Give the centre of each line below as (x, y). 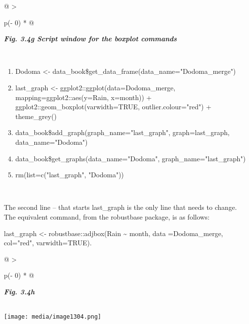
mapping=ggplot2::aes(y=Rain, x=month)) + (83, 97)
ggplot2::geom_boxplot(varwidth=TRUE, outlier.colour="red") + (113, 107)
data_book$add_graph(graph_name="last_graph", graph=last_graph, (122, 132)
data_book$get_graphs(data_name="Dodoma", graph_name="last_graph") (130, 158)
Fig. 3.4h (19, 291)
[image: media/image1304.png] (53, 317)
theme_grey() (36, 116)
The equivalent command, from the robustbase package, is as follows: (107, 216)
